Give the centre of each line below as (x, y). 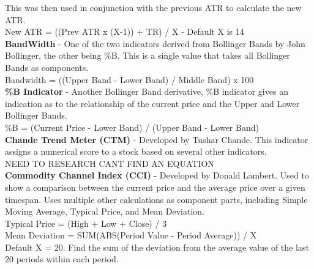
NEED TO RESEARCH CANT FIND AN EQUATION (110, 163)
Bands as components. (47, 67)
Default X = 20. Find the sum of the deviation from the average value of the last (157, 247)
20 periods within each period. (62, 259)
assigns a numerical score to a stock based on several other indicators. (136, 151)
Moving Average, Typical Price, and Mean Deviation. (105, 211)
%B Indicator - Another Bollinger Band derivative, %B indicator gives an (147, 91)
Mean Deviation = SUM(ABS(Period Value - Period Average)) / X (131, 235)
